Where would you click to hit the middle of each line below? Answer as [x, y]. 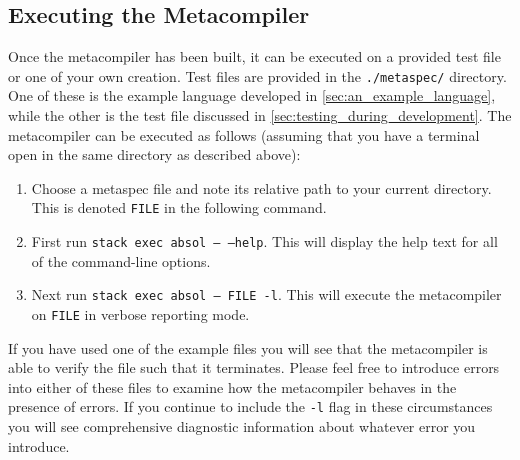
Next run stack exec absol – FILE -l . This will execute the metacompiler [266, 294]
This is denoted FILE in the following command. [179, 207]
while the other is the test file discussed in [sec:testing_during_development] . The [260, 115]
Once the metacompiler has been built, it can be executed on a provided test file [254, 56]
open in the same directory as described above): [154, 154]
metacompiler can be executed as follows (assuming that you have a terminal [244, 134]
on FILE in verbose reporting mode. [140, 313]
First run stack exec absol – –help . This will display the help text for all [264, 241]
